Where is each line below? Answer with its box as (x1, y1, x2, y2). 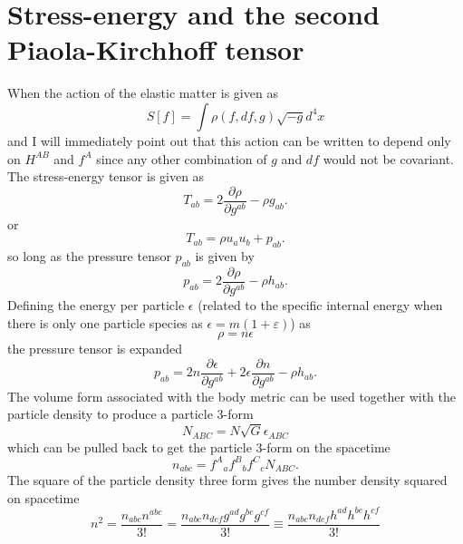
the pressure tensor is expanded (7, 339, 182, 358)
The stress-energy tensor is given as (7, 167, 205, 186)
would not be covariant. (323, 149, 455, 168)
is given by (195, 247, 255, 266)
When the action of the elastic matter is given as (7, 83, 278, 102)
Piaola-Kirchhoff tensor (7, 31, 304, 68)
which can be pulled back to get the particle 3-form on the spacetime (7, 437, 391, 456)
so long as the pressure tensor (7, 247, 171, 266)
